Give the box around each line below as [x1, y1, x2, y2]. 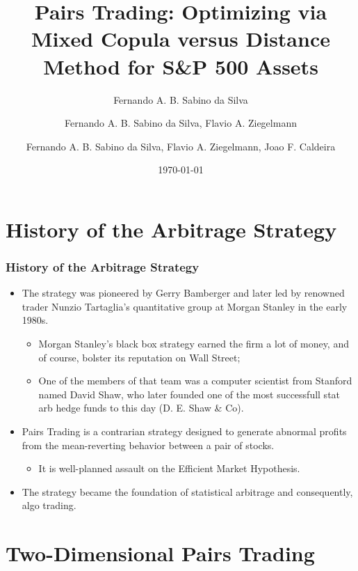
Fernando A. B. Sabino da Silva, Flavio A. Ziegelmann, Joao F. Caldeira [26, 139, 336, 153]
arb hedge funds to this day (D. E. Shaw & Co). [38, 400, 244, 415]
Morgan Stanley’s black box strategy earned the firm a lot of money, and [38, 336, 349, 351]
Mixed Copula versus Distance [31, 24, 330, 53]
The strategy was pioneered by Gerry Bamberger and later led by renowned [22, 285, 345, 300]
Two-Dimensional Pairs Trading [6, 539, 315, 568]
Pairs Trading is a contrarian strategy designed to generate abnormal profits [22, 424, 347, 439]
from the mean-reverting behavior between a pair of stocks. [22, 437, 275, 452]
